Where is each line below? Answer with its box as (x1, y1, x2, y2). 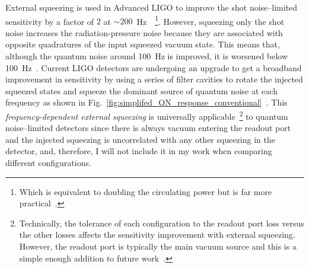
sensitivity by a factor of (5, 15, 94, 27)
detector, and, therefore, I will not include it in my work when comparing (5, 145, 272, 157)
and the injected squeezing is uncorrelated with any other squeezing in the (5, 133, 275, 145)
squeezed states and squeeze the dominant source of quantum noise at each (5, 84, 278, 97)
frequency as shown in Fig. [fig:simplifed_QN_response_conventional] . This (5, 96, 288, 109)
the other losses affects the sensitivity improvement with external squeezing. (19, 228, 295, 241)
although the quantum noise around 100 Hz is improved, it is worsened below (5, 50, 288, 62)
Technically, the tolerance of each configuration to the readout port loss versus (19, 216, 304, 229)
